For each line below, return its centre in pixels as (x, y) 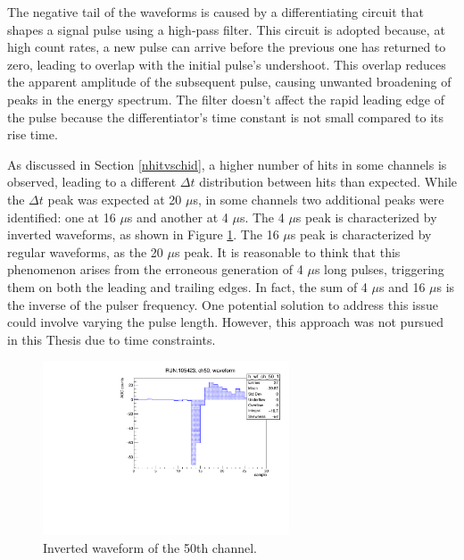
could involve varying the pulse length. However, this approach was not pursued (225, 322)
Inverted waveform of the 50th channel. (150, 547)
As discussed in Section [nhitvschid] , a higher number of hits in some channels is (227, 164)
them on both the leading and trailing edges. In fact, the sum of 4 (187, 286)
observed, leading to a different (92, 182)
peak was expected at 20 (115, 199)
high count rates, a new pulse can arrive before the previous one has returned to (227, 47)
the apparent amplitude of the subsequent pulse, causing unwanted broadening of (229, 82)
